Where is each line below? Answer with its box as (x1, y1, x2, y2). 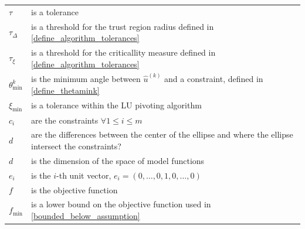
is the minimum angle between (31, 73, 141, 85)
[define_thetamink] (31, 84, 100, 96)
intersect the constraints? (31, 140, 121, 152)
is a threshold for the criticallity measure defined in (31, 46, 216, 59)
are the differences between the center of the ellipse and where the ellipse (31, 128, 293, 141)
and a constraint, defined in (164, 73, 263, 85)
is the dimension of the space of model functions (31, 154, 205, 166)
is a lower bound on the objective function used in (31, 198, 211, 210)
